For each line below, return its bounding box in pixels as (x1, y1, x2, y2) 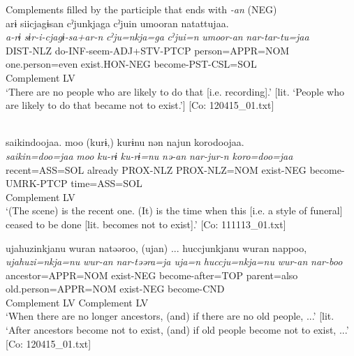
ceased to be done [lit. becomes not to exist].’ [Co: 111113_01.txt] (6, 216, 286, 231)
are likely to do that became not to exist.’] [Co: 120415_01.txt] (6, 98, 274, 112)
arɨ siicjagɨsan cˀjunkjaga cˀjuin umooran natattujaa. (6, 15, 229, 30)
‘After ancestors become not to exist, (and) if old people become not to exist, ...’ (6, 322, 349, 337)
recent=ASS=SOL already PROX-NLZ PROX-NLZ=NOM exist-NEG (6, 162, 307, 177)
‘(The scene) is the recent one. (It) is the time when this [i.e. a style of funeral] (6, 203, 343, 218)
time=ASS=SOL (71, 176, 142, 191)
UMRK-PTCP (6, 176, 68, 191)
